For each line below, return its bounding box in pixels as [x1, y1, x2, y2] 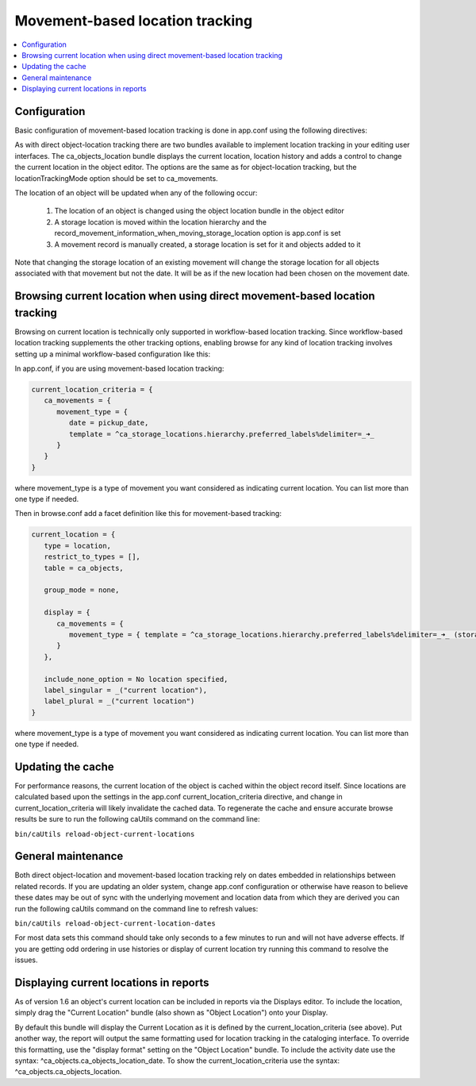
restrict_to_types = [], [44, 553, 140, 561]
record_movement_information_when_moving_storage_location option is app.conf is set [54, 229, 341, 238]
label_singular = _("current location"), [44, 685, 208, 695]
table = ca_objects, [44, 564, 125, 572]
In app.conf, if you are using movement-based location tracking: [14, 364, 225, 373]
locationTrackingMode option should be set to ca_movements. [14, 173, 218, 183]
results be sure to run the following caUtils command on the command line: [14, 814, 260, 824]
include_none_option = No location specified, [44, 675, 228, 684]
